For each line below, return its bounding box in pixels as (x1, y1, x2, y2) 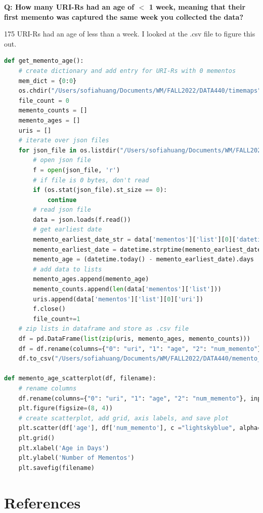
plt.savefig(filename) (18, 464, 95, 471)
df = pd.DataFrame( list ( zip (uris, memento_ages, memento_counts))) (18, 335, 250, 342)
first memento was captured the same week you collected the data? (4, 11, 243, 22)
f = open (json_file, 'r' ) (33, 166, 120, 174)
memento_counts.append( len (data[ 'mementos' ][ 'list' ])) (33, 286, 222, 293)
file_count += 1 (33, 315, 80, 323)
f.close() (33, 305, 66, 313)
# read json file (33, 206, 91, 214)
